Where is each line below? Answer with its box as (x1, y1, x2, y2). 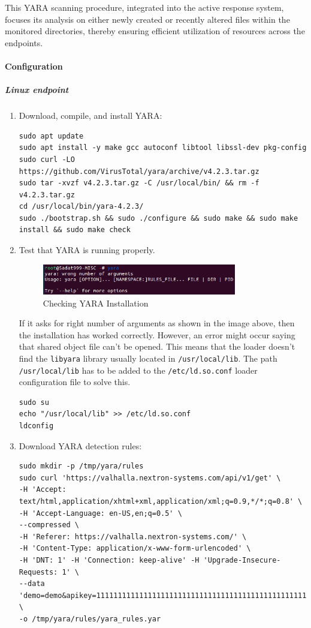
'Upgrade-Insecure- (203, 556, 281, 564)
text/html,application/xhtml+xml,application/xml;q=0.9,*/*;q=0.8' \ (19, 497, 303, 506)
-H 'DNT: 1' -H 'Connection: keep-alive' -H (19, 556, 200, 564)
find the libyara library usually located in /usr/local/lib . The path (19, 351, 277, 364)
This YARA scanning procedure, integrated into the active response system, (5, 1, 284, 13)
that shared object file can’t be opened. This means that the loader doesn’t (19, 340, 295, 353)
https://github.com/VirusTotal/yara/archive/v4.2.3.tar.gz (19, 167, 259, 176)
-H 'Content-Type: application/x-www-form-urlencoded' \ (19, 544, 251, 553)
